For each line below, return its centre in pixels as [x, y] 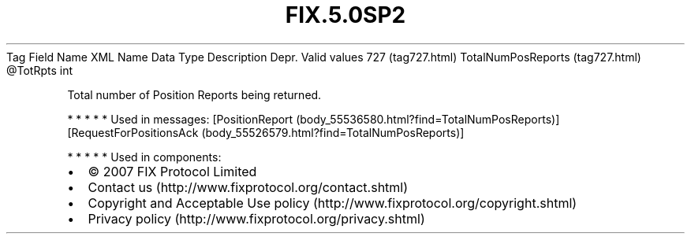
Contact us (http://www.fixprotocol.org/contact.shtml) [248, 187]
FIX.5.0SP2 [345, 15]
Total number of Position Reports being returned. [194, 94]
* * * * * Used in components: [144, 157]
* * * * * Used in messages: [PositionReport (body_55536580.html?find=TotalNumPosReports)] [314, 119]
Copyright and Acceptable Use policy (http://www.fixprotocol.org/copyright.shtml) [332, 203]
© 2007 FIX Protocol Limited [172, 171]
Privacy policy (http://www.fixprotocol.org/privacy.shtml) [256, 218]
